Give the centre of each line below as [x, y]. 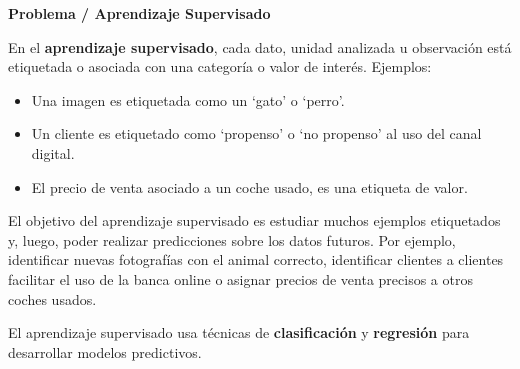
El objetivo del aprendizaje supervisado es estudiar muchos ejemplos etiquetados [254, 220]
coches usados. [52, 298]
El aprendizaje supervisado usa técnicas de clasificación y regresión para [239, 332]
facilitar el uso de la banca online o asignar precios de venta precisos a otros [240, 278]
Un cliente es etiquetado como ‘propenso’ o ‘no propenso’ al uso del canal [256, 133]
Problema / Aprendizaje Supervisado [139, 13]
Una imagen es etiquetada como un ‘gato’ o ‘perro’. [188, 99]
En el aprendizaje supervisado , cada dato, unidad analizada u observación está [260, 46]
